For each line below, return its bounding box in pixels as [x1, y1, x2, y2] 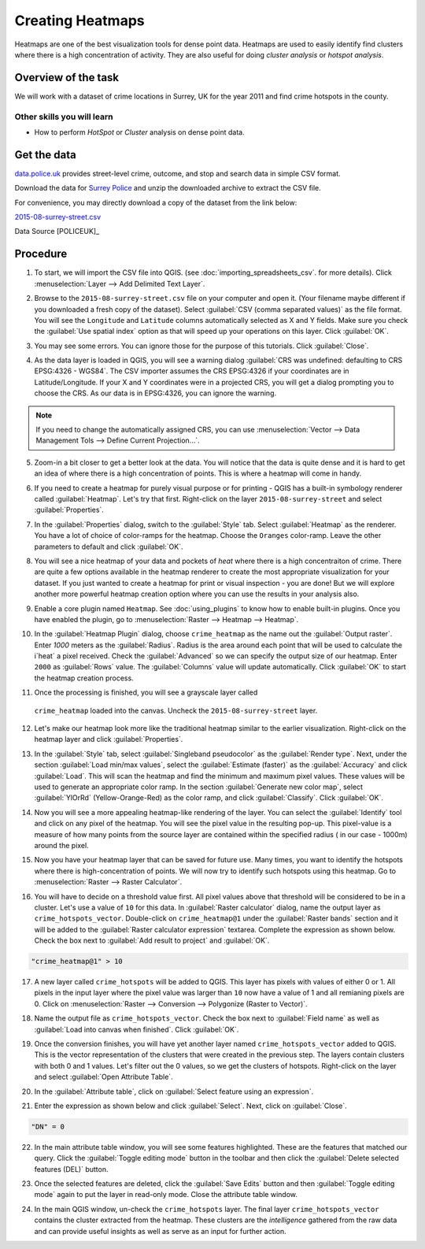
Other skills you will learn [14, 111, 113, 122]
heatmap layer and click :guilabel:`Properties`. [34, 735, 183, 744]
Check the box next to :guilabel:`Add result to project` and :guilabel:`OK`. [34, 936, 270, 945]
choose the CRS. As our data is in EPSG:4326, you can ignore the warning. [34, 388, 277, 398]
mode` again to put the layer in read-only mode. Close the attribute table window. [34, 1190, 298, 1199]
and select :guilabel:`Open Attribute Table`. [34, 1072, 173, 1082]
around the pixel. [34, 840, 90, 850]
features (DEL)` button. [34, 1164, 109, 1173]
